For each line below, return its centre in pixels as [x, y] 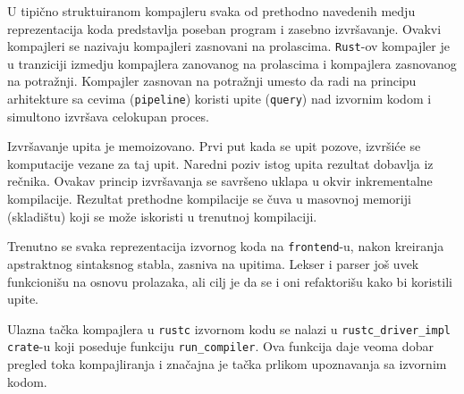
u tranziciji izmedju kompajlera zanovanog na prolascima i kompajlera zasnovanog [232, 63]
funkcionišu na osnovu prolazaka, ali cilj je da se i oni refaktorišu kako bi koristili [230, 281]
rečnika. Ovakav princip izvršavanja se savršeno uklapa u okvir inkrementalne [220, 181]
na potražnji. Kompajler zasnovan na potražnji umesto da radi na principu [212, 81]
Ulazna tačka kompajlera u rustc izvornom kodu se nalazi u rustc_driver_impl [229, 328]
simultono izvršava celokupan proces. [108, 116]
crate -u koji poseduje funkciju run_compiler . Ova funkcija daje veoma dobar [220, 346]
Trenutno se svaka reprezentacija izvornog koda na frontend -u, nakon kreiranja [226, 246]
